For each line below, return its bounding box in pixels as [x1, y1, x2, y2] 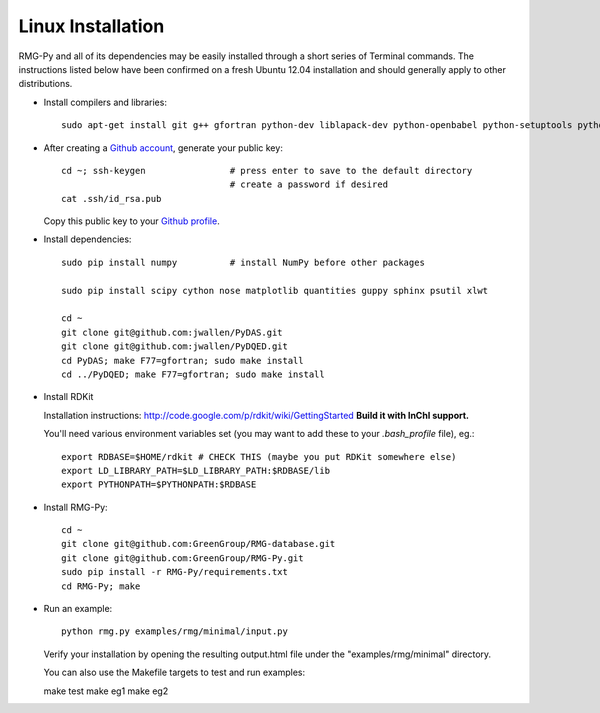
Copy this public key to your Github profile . [43, 215, 220, 227]
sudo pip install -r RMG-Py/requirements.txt [61, 566, 289, 578]
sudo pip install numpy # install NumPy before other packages [61, 256, 425, 268]
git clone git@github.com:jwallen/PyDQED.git [61, 341, 289, 352]
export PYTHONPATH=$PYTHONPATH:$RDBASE [61, 479, 257, 490]
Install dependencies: [43, 233, 132, 245]
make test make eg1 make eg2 [43, 685, 169, 697]
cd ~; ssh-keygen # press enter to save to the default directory [61, 165, 473, 176]
